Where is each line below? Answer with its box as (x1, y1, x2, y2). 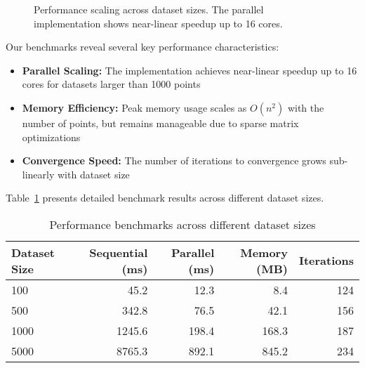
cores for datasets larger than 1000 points (22, 77, 201, 91)
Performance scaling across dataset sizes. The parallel (34, 2, 264, 16)
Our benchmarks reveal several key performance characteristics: (6, 39, 279, 54)
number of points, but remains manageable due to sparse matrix (22, 115, 299, 130)
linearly (22, 166, 55, 181)
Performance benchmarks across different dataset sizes (49, 216, 316, 232)
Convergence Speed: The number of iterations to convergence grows (22, 153, 326, 168)
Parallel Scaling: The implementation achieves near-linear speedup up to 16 (22, 63, 357, 77)
